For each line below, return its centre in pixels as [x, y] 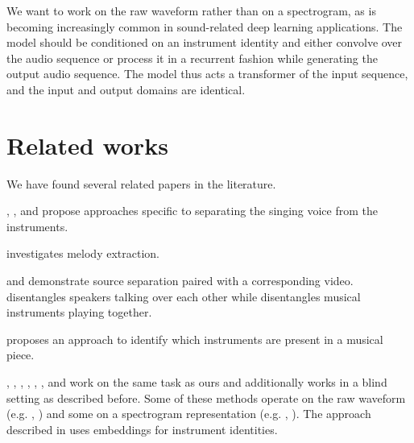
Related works [87, 145]
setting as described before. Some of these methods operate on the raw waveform [206, 397]
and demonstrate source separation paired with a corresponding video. [180, 281]
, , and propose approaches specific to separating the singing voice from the [192, 211]
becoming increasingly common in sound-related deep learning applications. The [205, 26]
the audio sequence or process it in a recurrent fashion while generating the [192, 58]
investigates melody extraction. [83, 253]
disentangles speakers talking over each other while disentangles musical [184, 296]
